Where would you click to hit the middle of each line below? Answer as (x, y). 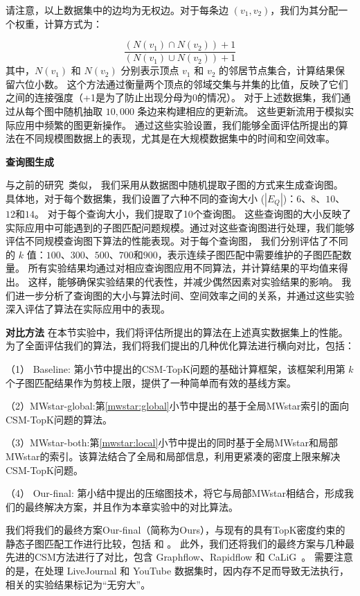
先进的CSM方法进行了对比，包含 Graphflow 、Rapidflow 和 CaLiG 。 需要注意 (179, 557)
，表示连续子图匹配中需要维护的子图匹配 (250, 254)
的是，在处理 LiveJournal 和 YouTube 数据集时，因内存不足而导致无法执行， (177, 571)
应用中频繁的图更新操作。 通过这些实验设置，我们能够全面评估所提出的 (177, 124)
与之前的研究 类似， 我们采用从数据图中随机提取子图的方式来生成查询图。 (174, 185)
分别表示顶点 (150, 70)
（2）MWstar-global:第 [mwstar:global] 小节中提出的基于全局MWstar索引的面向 (178, 406)
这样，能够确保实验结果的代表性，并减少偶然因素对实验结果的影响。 (183, 281)
